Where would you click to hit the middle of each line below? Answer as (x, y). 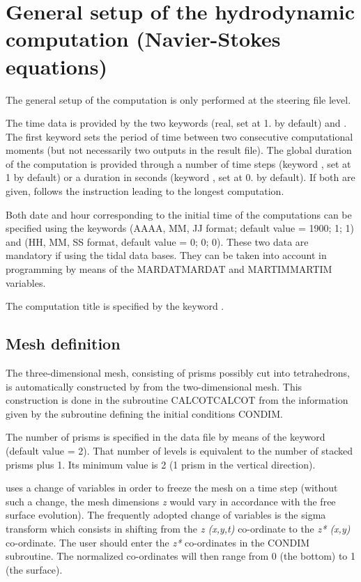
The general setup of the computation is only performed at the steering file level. (178, 99)
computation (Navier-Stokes (143, 39)
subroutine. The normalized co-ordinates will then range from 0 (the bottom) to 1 (181, 556)
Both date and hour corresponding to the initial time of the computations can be (179, 214)
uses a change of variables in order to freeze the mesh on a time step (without (172, 488)
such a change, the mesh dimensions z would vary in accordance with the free (171, 501)
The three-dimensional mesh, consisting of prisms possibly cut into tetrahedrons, (178, 373)
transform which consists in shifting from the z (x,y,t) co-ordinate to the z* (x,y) (178, 528)
